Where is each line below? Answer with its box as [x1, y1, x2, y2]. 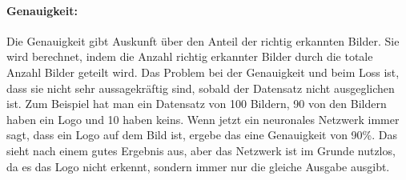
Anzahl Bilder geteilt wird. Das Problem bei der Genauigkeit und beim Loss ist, [6, 63, 400, 80]
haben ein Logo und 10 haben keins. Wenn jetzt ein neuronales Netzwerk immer [6, 110, 400, 127]
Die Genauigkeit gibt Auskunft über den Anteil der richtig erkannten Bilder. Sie [6, 32, 400, 49]
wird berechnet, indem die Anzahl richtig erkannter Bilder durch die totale [6, 48, 373, 65]
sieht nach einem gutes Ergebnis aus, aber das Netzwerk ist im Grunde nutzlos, [6, 142, 396, 158]
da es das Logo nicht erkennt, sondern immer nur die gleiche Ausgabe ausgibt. [6, 158, 390, 174]
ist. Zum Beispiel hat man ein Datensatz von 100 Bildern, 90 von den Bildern [6, 95, 387, 112]
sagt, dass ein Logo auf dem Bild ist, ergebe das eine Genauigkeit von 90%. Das [6, 126, 398, 143]
